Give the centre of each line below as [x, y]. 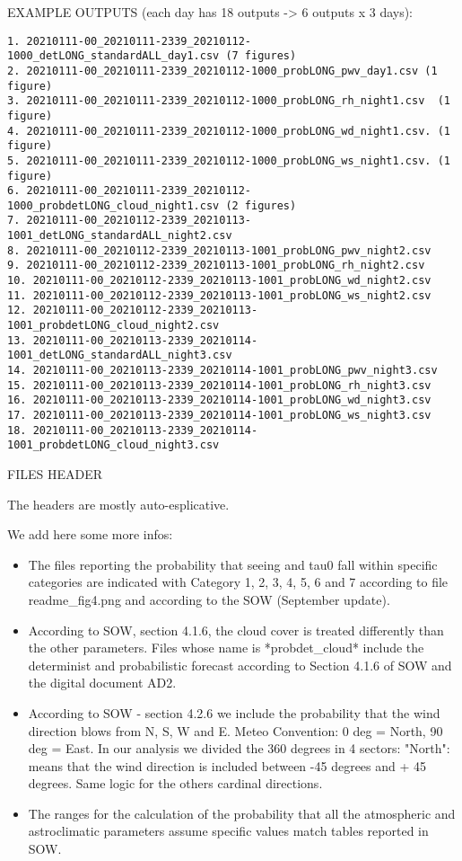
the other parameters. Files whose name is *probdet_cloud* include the [226, 648]
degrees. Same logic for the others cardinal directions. [175, 783]
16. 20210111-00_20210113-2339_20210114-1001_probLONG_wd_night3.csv [219, 400]
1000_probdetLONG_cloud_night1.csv [113, 205]
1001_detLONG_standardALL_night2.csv [120, 236]
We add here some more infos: [90, 534]
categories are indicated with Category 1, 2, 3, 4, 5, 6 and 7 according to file [238, 582]
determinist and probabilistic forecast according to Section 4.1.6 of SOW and [240, 665]
